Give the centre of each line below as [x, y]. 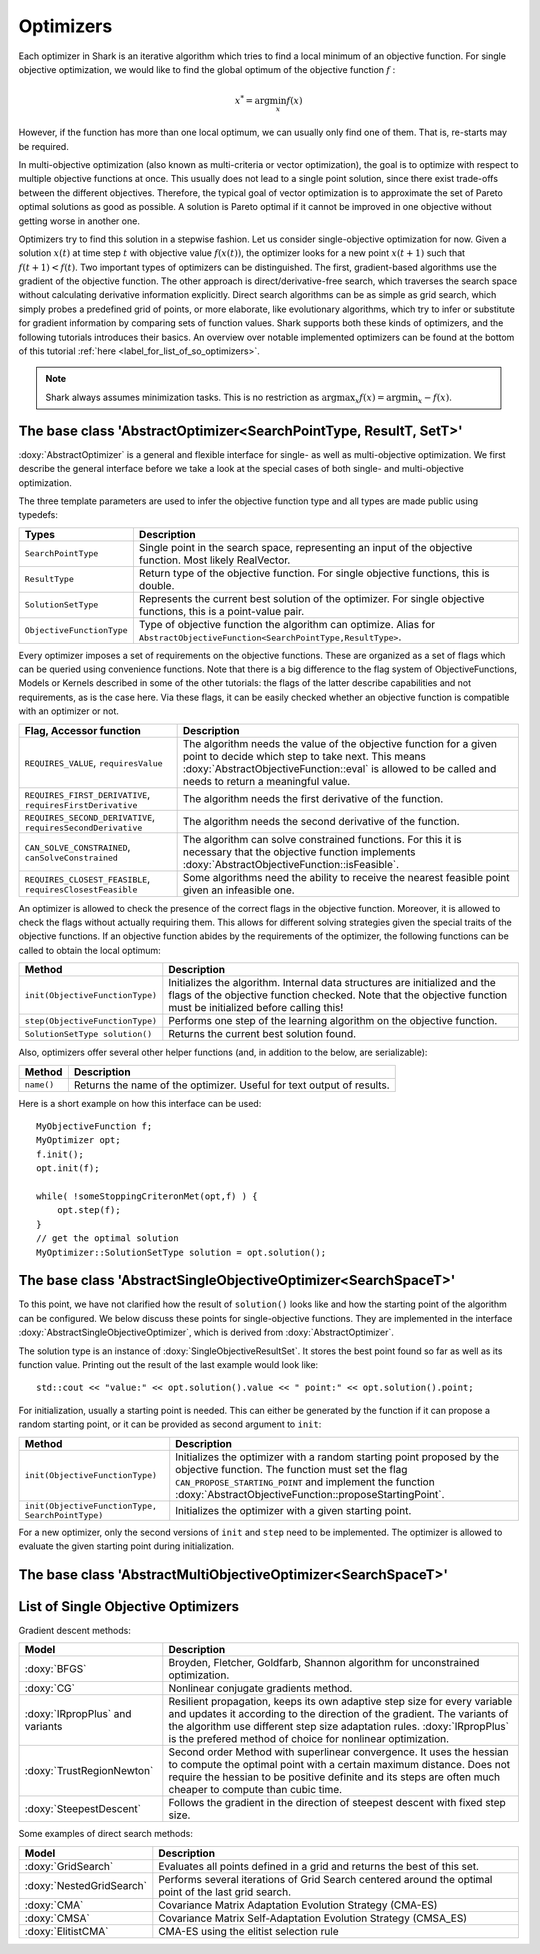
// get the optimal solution [107, 1238]
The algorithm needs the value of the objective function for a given [339, 743]
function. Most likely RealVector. [214, 560]
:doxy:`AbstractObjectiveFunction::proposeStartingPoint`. [310, 1494]
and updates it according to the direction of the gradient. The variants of [338, 1714]
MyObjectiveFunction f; [94, 1126]
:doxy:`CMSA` [57, 1918]
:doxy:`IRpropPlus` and [78, 1714]
